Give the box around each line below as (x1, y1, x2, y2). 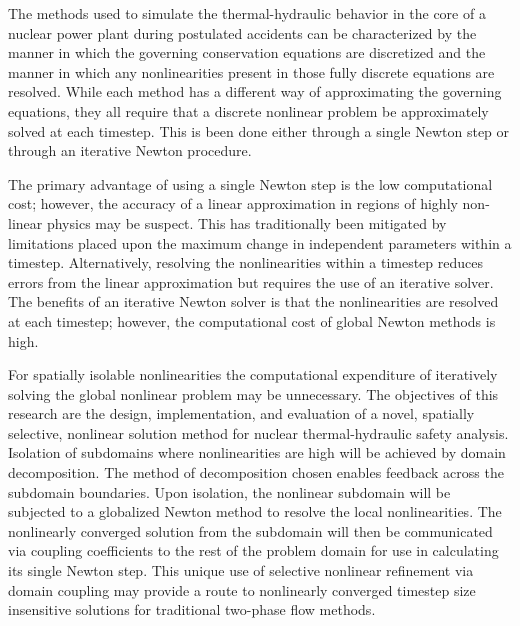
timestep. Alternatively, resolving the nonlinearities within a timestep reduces (8, 252, 483, 273)
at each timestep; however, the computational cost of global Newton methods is (8, 310, 496, 331)
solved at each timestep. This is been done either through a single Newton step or (8, 120, 510, 141)
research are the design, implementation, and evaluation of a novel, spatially (8, 403, 475, 424)
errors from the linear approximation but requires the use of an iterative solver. (8, 271, 494, 292)
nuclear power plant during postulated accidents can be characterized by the (8, 22, 477, 43)
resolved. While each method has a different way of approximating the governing (8, 81, 502, 102)
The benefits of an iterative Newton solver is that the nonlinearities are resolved (8, 291, 499, 312)
